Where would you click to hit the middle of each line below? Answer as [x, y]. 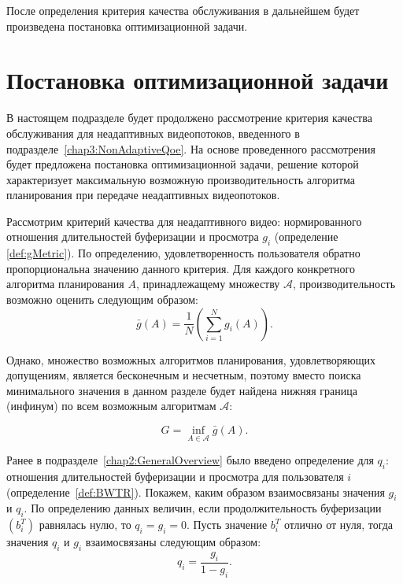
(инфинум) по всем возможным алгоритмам [111, 406]
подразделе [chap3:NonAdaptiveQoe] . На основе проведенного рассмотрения [191, 148]
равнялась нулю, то [85, 525]
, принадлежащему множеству [208, 284]
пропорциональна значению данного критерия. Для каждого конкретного [181, 268]
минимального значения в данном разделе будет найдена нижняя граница [182, 390]
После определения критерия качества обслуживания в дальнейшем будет [183, 10]
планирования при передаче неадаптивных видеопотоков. [143, 195]
